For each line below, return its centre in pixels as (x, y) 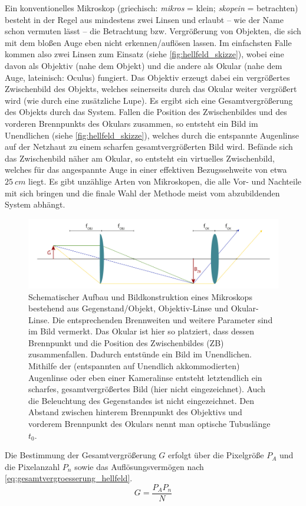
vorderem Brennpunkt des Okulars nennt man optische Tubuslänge (149, 424)
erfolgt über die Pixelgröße (216, 455)
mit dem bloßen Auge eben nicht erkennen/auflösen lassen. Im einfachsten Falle (148, 42)
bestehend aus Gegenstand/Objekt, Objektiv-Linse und (128, 308)
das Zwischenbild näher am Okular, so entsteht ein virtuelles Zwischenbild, (140, 158)
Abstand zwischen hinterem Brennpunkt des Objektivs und (135, 412)
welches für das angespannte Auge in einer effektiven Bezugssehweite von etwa (146, 170)
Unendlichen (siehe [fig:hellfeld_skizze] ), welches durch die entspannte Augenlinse (152, 135)
